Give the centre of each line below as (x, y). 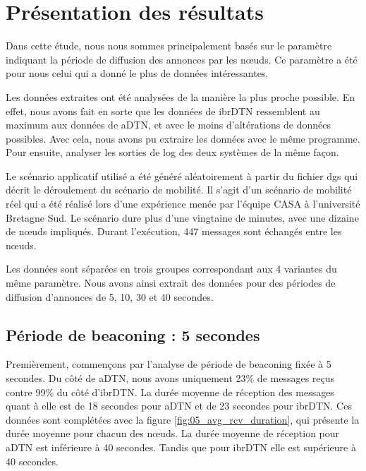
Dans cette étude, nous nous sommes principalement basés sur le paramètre (169, 46)
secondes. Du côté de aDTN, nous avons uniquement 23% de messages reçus (170, 378)
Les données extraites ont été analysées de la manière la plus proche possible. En (180, 96)
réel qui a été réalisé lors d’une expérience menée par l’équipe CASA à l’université (183, 204)
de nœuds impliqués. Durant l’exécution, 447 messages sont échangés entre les (174, 231)
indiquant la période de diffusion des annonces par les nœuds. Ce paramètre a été (182, 59)
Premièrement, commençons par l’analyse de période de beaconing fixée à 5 (169, 364)
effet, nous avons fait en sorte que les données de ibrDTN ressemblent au (163, 111)
